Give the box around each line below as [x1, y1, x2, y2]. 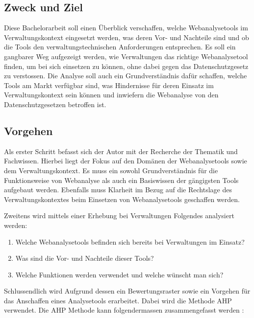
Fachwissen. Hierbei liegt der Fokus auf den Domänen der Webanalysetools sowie [4, 156, 247, 166]
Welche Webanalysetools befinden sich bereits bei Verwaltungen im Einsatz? [15, 236, 245, 247]
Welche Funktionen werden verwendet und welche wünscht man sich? [15, 269, 224, 279]
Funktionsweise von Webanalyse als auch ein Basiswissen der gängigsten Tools [4, 175, 239, 185]
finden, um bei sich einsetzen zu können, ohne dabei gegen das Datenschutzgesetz [4, 61, 249, 71]
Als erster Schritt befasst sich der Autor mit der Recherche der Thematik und [4, 146, 238, 156]
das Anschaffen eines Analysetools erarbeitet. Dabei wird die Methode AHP [4, 295, 232, 305]
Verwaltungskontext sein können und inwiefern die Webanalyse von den [4, 90, 219, 100]
